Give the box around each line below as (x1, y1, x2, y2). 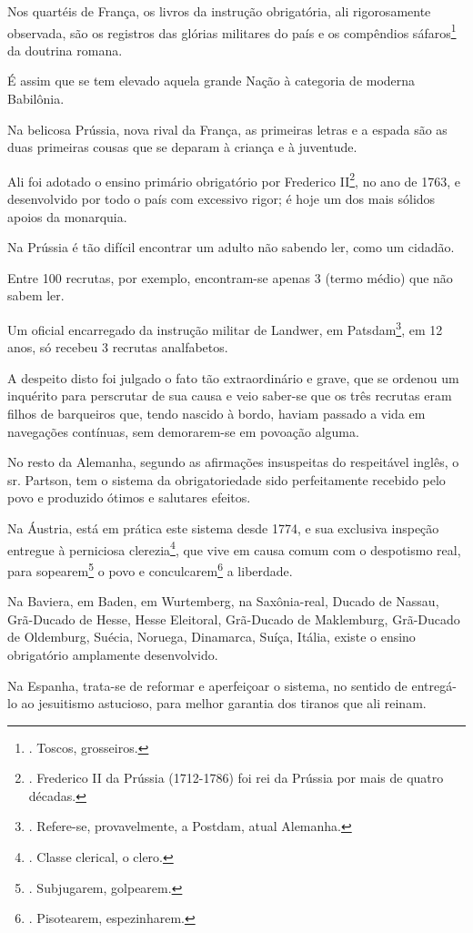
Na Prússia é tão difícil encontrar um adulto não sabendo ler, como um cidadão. (7, 238, 455, 257)
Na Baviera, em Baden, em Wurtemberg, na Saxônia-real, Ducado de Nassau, (7, 592, 439, 611)
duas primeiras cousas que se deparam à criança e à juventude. (7, 137, 357, 157)
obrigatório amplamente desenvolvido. (7, 644, 218, 664)
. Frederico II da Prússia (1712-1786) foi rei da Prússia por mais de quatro (28, 768, 444, 787)
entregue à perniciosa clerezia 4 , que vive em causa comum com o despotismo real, (7, 537, 461, 559)
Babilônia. (7, 89, 65, 108)
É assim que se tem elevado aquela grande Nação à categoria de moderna (7, 71, 416, 90)
